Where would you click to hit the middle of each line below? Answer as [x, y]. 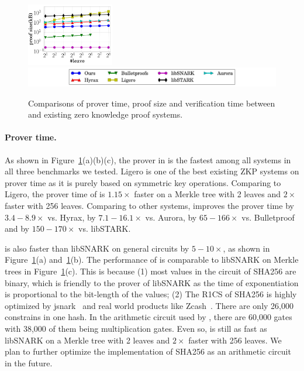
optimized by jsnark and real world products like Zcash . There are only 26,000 [149, 305]
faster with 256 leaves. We [235, 340]
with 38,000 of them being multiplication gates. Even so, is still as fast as [136, 328]
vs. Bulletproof [268, 217]
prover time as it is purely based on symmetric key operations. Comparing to [143, 182]
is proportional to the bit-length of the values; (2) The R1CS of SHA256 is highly [151, 294]
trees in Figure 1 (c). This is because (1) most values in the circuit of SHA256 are [151, 271]
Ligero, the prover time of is [55, 194]
